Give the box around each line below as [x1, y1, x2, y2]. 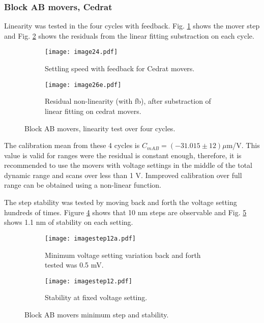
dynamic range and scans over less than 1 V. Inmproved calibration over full [4, 169, 242, 180]
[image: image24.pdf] [45, 48, 118, 56]
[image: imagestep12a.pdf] [45, 234, 136, 242]
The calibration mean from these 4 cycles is [4, 140, 140, 151]
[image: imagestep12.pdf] [45, 277, 132, 285]
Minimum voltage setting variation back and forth [45, 249, 201, 260]
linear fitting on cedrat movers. [45, 105, 141, 116]
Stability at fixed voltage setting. [45, 292, 148, 303]
